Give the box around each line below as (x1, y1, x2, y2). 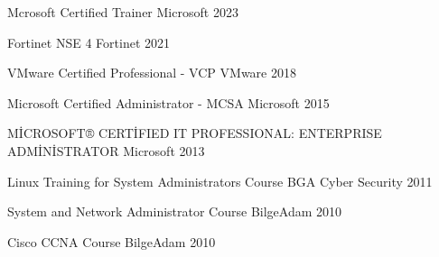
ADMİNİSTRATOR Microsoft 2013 (7, 141, 205, 160)
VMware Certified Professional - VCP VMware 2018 (7, 63, 296, 82)
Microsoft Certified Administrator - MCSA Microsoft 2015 (7, 93, 330, 112)
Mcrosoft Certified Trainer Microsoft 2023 (7, 3, 238, 21)
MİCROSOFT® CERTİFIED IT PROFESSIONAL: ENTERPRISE (7, 124, 382, 142)
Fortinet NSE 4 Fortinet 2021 (7, 32, 171, 51)
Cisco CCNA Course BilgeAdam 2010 (7, 232, 216, 251)
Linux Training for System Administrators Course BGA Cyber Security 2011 (7, 171, 433, 190)
